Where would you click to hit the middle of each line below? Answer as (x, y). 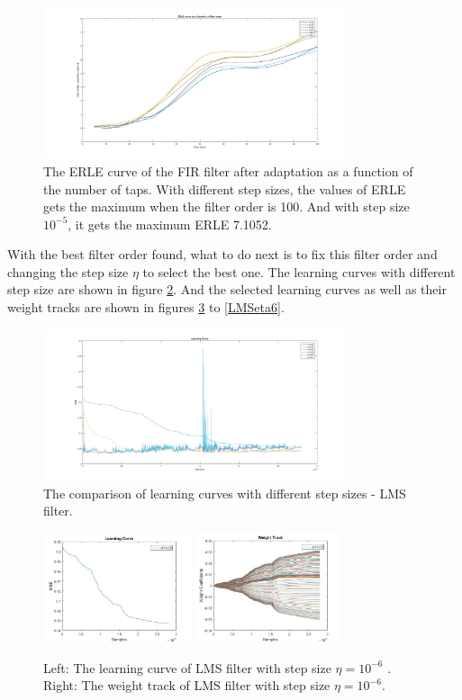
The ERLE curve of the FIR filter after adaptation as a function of (228, 171)
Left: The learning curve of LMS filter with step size (187, 667)
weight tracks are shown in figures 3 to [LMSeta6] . (146, 307)
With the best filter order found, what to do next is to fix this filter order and (222, 254)
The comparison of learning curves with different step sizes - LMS (225, 493)
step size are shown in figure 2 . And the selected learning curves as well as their (227, 289)
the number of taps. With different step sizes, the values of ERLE (225, 188)
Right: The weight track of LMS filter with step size (187, 685)
